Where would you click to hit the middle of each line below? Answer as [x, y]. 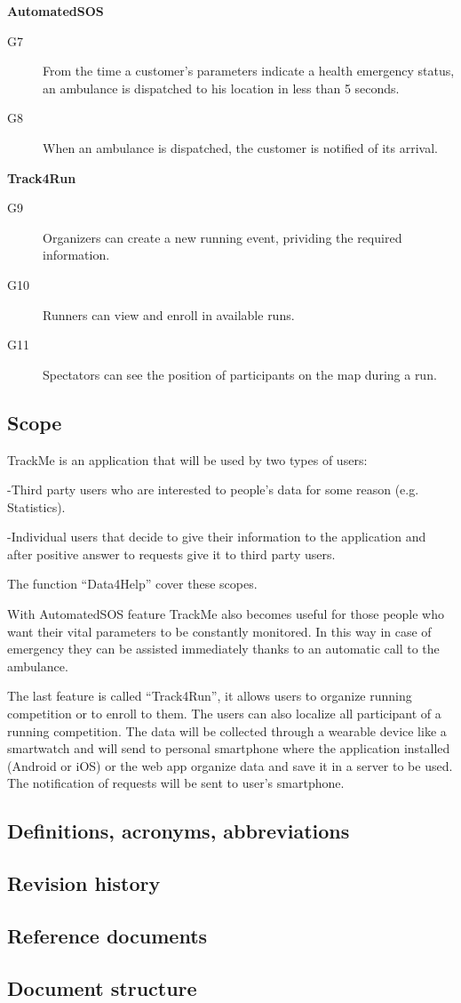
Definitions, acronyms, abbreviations [179, 831]
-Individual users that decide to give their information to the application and [217, 537]
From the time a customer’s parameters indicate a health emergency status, [249, 71]
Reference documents [107, 935]
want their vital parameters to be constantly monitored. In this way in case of [219, 631]
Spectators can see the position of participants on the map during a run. [240, 374]
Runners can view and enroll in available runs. [169, 314]
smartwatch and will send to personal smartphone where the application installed [229, 748]
